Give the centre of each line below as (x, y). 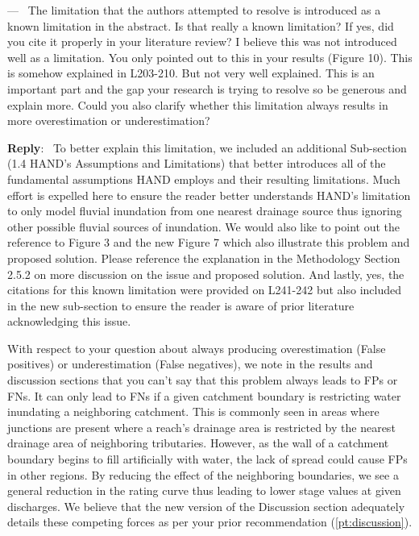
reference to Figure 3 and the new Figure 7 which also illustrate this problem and (209, 242)
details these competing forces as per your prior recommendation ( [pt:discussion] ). (210, 522)
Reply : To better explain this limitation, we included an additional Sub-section (207, 147)
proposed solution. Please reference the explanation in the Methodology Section (204, 258)
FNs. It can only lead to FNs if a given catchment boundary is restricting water (204, 395)
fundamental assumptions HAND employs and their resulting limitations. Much (204, 179)
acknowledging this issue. (69, 321)
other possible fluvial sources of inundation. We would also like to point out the (204, 226)
